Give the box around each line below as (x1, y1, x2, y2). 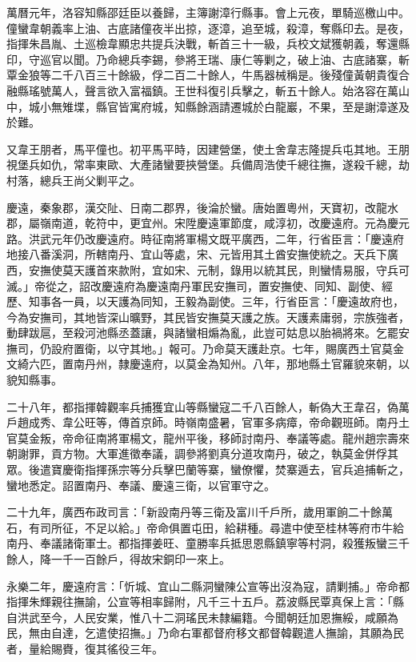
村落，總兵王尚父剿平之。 (6, 171, 141, 188)
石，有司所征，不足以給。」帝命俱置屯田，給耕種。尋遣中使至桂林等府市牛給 (6, 519, 404, 536)
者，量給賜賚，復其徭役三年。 (6, 640, 163, 656)
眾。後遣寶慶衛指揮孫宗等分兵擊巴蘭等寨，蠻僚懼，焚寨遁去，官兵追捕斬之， (6, 461, 410, 478)
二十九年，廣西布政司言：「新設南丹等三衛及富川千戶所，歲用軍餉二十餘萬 (6, 504, 393, 520)
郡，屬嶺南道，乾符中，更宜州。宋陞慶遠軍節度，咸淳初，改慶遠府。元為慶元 (6, 215, 410, 231)
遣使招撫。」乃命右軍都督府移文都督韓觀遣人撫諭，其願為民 (95, 624, 404, 641)
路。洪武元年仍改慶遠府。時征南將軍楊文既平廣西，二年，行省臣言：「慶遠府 (6, 230, 404, 247)
